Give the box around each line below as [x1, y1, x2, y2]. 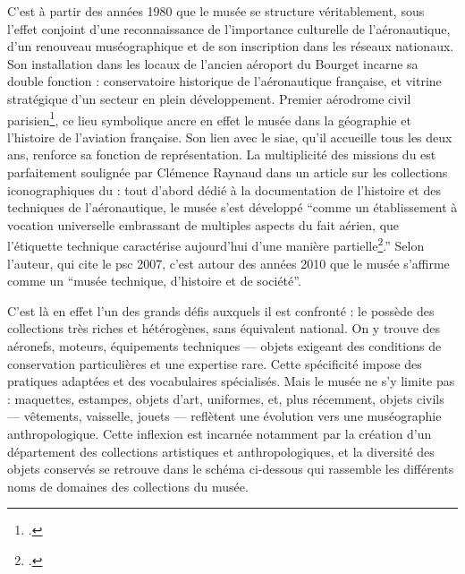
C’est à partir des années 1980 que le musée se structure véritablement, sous [7, 2, 425, 20]
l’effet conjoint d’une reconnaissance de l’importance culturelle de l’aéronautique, [7, 19, 451, 38]
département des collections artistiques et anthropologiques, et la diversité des [7, 441, 435, 460]
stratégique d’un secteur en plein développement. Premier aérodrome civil [7, 89, 411, 107]
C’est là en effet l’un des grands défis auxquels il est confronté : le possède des [7, 301, 435, 320]
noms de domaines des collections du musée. [7, 476, 249, 495]
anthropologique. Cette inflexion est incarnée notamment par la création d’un [7, 424, 432, 442]
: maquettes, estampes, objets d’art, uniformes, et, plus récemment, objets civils [7, 389, 444, 407]
